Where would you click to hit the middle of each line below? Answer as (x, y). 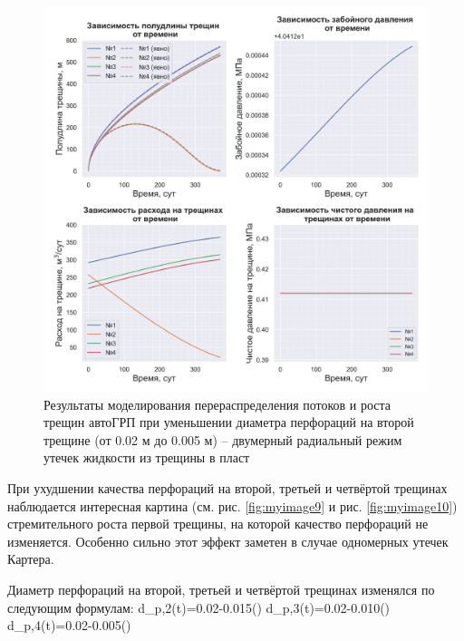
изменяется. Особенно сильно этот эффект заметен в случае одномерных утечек (228, 541)
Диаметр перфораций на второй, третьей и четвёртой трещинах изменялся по (221, 589)
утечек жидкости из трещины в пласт (147, 457)
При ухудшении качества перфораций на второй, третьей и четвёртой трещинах (227, 487)
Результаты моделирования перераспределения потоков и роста (217, 404)
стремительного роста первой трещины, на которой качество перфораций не (218, 524)
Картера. (31, 559)
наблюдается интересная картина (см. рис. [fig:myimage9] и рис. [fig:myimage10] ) (232, 505)
